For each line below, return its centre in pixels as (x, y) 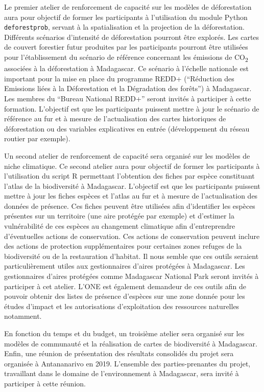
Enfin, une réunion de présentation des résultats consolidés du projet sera (119, 353)
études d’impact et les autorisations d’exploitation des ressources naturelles (122, 306)
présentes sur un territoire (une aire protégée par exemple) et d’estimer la (119, 216)
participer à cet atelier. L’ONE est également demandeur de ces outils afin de (125, 286)
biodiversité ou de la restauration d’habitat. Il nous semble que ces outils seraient (131, 256)
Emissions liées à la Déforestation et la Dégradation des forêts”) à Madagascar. (128, 88)
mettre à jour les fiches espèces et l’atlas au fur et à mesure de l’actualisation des (131, 196)
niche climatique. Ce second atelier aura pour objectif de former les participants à (132, 166)
